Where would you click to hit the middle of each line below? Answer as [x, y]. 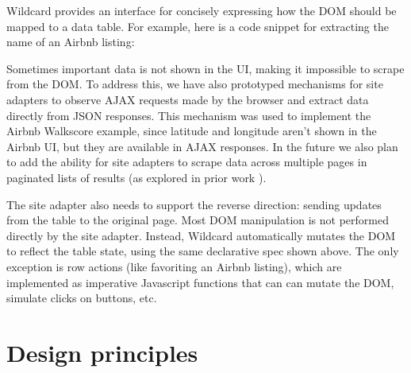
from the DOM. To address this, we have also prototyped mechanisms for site [195, 84]
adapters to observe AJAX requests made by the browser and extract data [188, 99]
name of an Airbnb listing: [71, 42]
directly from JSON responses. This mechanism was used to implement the [189, 115]
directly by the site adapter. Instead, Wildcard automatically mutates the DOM [201, 235]
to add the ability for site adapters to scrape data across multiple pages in [187, 162]
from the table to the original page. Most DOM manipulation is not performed [198, 220]
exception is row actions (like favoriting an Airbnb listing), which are [174, 266]
